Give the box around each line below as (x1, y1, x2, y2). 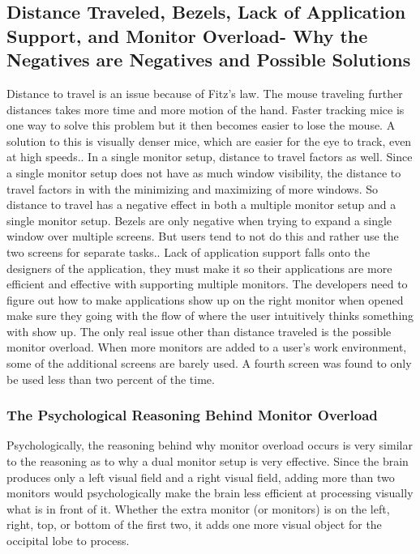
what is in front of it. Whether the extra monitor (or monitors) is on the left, (6, 500, 390, 517)
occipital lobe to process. (6, 532, 130, 549)
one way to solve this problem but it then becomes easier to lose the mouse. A (6, 117, 396, 134)
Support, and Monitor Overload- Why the (6, 23, 368, 48)
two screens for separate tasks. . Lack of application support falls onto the (6, 243, 371, 260)
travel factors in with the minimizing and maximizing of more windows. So (6, 180, 378, 197)
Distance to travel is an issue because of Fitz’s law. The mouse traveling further (6, 84, 403, 101)
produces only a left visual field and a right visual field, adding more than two (6, 468, 395, 485)
